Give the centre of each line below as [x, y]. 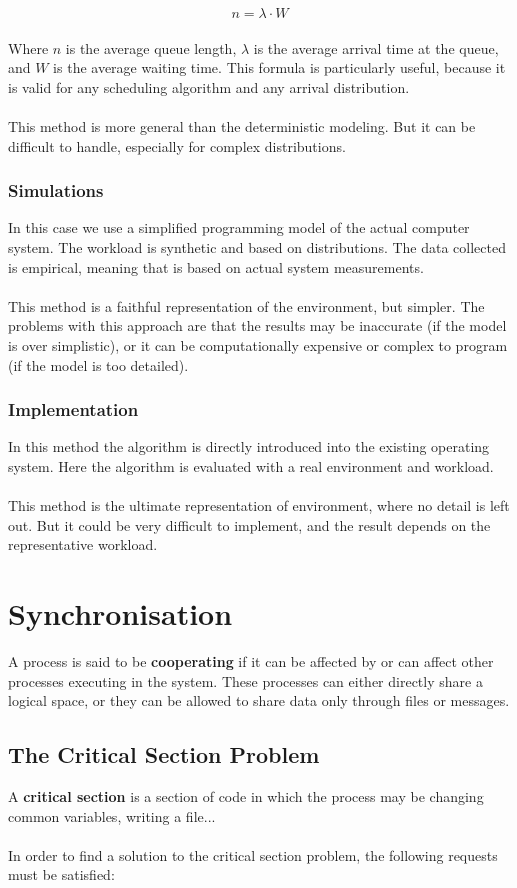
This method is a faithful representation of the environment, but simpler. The [246, 305]
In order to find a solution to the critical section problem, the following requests [253, 854]
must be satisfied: [61, 874]
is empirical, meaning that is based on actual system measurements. [216, 266]
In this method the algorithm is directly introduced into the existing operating [249, 446]
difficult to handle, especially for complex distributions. [177, 145]
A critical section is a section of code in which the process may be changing [246, 796]
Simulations [56, 190]
